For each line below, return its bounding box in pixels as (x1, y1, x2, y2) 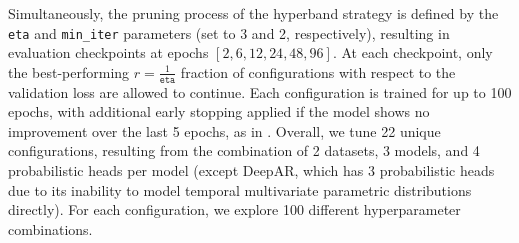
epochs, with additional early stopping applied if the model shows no (8, 101, 430, 122)
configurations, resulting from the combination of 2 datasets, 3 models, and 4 (8, 140, 480, 161)
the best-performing (8, 61, 130, 82)
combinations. (8, 218, 93, 239)
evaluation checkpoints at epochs (8, 42, 209, 63)
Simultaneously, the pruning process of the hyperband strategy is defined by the (8, 3, 499, 23)
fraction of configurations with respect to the (180, 61, 456, 82)
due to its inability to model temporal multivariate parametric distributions (8, 179, 472, 200)
